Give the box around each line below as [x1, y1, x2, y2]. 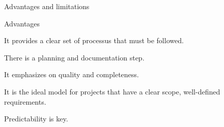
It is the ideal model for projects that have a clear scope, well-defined [4, 86, 220, 97]
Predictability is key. [4, 113, 68, 124]
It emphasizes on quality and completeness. [4, 69, 139, 80]
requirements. [4, 96, 46, 107]
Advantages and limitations [4, 1, 90, 11]
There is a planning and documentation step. [4, 52, 145, 62]
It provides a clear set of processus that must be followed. [4, 35, 184, 46]
